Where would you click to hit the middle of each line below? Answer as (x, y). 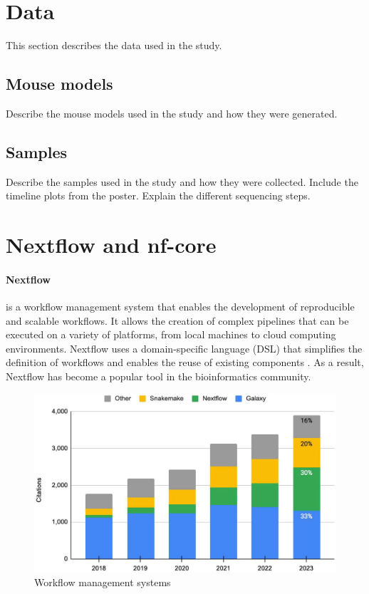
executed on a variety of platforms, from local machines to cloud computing (171, 334)
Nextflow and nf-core (111, 245)
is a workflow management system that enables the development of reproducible (180, 307)
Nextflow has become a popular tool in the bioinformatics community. (158, 376)
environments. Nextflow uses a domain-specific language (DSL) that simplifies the (184, 348)
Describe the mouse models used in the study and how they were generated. (172, 113)
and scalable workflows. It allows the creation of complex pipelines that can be (177, 320)
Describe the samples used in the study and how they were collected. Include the (182, 181)
